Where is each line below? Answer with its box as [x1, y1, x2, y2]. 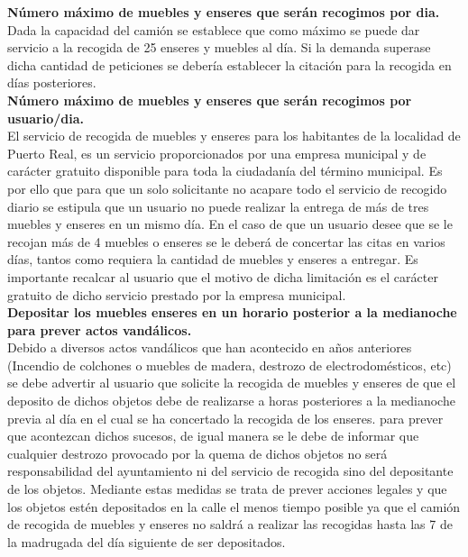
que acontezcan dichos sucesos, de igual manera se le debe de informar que [7, 426, 419, 445]
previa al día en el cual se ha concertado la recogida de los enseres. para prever [7, 408, 444, 427]
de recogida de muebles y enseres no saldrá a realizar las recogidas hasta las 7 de [7, 515, 453, 534]
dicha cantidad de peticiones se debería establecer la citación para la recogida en [7, 55, 452, 74]
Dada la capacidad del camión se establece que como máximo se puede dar [7, 20, 420, 39]
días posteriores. [7, 73, 96, 92]
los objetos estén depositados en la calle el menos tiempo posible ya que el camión [7, 497, 461, 516]
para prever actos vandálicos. [7, 320, 192, 339]
